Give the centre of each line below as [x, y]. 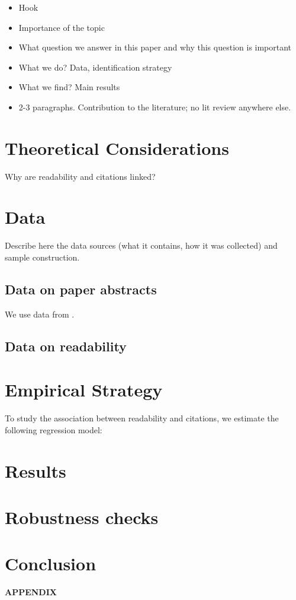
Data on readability [66, 346]
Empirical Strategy [84, 390]
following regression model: [54, 429]
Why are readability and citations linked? [80, 176]
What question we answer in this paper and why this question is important [155, 47]
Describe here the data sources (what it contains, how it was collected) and [141, 245]
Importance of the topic [62, 27]
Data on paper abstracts [81, 289]
